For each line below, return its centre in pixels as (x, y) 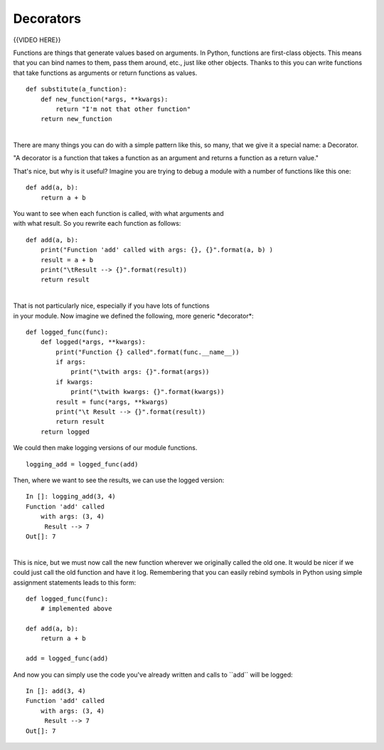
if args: (71, 362)
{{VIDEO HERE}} (37, 40)
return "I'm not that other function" (123, 109)
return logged (65, 432)
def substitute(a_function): (76, 89)
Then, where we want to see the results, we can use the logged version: (119, 480)
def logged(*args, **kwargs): (93, 342)
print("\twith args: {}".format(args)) (140, 372)
